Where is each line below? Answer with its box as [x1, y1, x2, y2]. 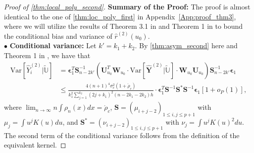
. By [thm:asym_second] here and [135, 40, 238, 51]
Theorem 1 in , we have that [4, 50, 91, 60]
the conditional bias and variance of [4, 30, 112, 41]
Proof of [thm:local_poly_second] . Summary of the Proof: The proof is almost [4, 1, 251, 11]
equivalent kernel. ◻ [4, 140, 66, 150]
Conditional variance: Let [9, 40, 97, 51]
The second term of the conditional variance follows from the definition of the [4, 130, 240, 140]
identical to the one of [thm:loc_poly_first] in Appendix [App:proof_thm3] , [4, 11, 236, 21]
